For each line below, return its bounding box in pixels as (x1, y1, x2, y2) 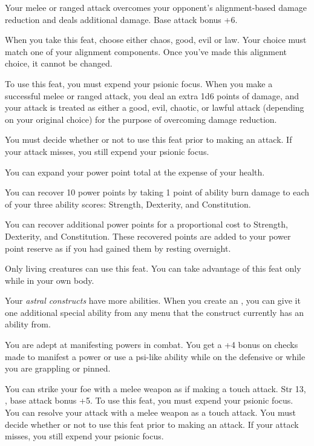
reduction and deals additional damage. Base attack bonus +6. (5, 13, 238, 25)
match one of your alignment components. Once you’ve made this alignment (5, 45, 287, 57)
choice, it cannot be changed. (5, 57, 113, 70)
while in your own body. (5, 274, 94, 286)
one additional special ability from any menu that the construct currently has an (5, 306, 304, 318)
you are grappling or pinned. (5, 362, 111, 375)
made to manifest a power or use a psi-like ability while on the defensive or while (5, 350, 306, 362)
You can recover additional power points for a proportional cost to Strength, (5, 218, 288, 231)
